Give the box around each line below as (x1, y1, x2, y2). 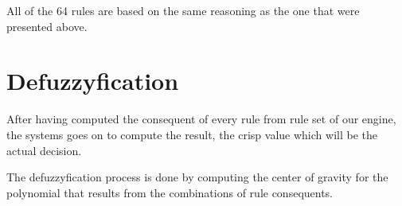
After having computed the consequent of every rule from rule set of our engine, (6, 111, 396, 127)
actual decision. (6, 142, 82, 158)
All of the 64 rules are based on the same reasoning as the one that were (6, 2, 360, 18)
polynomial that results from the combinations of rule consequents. (6, 184, 334, 200)
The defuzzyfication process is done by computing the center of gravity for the (6, 169, 388, 185)
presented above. (6, 17, 88, 34)
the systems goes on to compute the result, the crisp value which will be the (6, 126, 377, 142)
